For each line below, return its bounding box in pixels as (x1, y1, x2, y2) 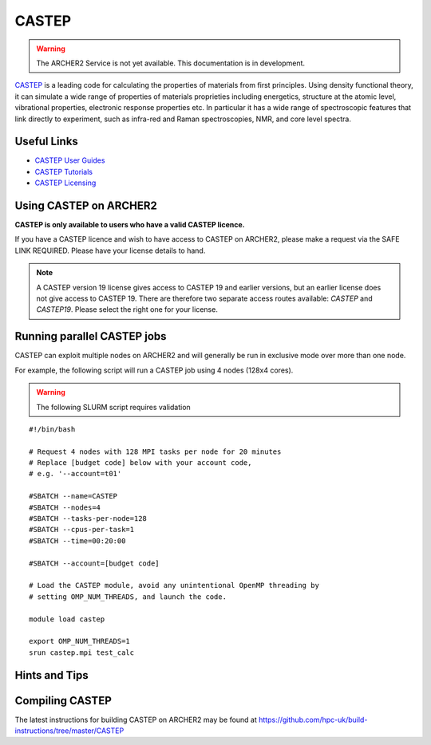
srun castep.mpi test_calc (29, 648, 135, 657)
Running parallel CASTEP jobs (14, 329, 167, 343)
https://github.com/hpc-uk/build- (258, 715, 368, 724)
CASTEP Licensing (34, 178, 97, 187)
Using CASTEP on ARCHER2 (14, 199, 157, 212)
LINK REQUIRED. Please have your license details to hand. (14, 246, 206, 255)
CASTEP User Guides (34, 156, 105, 165)
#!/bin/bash (29, 424, 76, 434)
